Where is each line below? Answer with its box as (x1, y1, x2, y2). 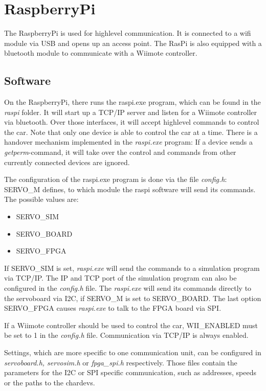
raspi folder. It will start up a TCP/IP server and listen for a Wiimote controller (4, 106, 257, 117)
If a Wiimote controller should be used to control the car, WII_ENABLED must (4, 319, 258, 330)
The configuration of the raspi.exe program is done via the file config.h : (4, 174, 227, 185)
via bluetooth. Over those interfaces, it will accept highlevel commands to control (4, 117, 259, 127)
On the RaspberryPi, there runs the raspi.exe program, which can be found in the (4, 97, 261, 107)
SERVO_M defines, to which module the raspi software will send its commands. (4, 183, 256, 194)
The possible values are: (4, 194, 79, 204)
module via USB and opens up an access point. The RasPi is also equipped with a (4, 37, 262, 48)
